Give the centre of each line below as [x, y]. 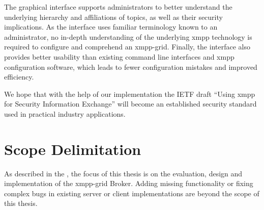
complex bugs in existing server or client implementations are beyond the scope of [132, 193]
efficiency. [19, 77]
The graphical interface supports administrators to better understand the [118, 7]
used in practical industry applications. [65, 113]
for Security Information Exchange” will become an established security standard [130, 104]
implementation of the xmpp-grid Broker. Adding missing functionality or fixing [129, 183]
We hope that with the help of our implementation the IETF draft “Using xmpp [130, 94]
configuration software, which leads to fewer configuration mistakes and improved [131, 67]
